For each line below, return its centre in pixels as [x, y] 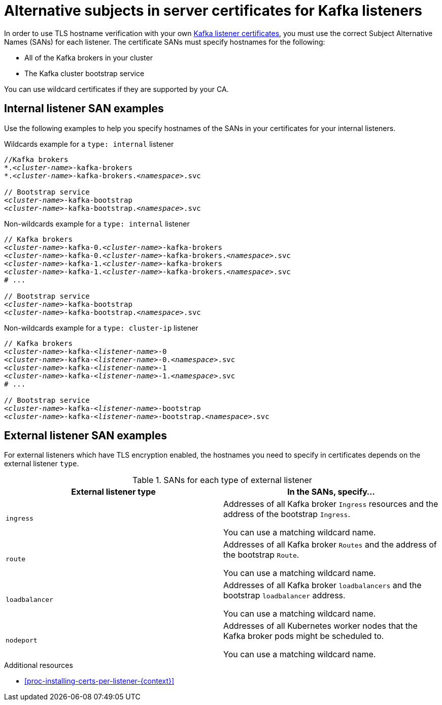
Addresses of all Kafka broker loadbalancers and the [322, 585]
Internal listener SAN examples [84, 109]
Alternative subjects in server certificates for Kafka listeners [213, 11]
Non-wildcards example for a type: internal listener [97, 223]
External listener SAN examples [86, 436]
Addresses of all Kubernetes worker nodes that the [320, 626]
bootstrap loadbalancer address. [284, 596]
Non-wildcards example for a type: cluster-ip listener [101, 328]
